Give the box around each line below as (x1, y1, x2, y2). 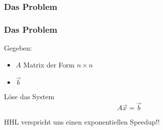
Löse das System (4, 91, 55, 102)
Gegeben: (4, 43, 32, 53)
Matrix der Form (23, 59, 75, 69)
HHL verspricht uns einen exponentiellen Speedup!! (4, 117, 160, 127)
